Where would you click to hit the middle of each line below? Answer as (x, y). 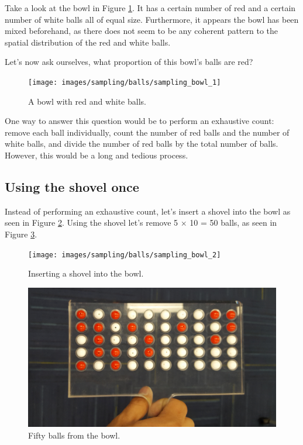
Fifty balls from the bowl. (74, 435)
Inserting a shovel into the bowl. (86, 273)
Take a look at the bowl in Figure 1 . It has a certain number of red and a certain (150, 8)
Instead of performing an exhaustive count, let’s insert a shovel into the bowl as (148, 211)
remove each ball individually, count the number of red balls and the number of (147, 132)
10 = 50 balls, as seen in (233, 222)
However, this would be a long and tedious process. (97, 155)
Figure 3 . (21, 234)
